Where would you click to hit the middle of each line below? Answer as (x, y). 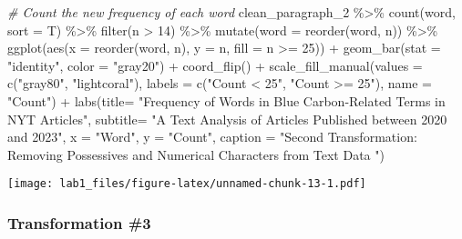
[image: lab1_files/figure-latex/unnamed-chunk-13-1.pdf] (187, 184)
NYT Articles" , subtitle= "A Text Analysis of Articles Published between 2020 (227, 119)
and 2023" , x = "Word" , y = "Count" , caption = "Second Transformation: (212, 137)
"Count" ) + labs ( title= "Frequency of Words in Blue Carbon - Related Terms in (226, 100)
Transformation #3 (79, 222)
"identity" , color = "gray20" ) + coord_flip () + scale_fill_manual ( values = (215, 65)
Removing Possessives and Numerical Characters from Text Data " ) (196, 154)
